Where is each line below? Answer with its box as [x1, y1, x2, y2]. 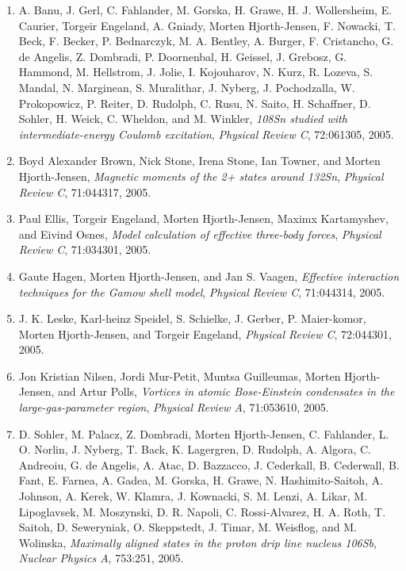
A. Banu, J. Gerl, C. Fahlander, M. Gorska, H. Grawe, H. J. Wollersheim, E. [18, 2, 393, 17]
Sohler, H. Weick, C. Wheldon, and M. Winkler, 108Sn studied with [18, 110, 347, 127]
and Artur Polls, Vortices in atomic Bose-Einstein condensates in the [58, 383, 395, 400]
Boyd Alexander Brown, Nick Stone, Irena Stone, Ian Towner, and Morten [18, 152, 381, 169]
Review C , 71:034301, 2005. [18, 241, 151, 258]
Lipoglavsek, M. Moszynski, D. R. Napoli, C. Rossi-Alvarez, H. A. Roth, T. [18, 503, 386, 519]
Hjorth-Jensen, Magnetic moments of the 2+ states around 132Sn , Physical [18, 167, 384, 184]
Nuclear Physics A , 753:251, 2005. [18, 550, 184, 566]
